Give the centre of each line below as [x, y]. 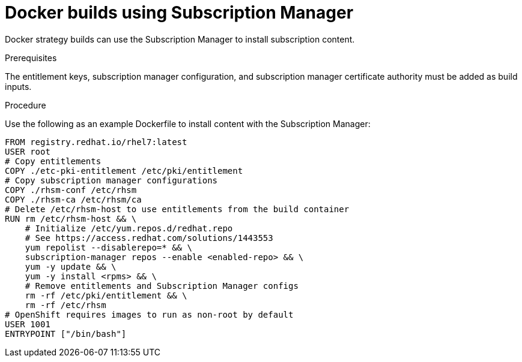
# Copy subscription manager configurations [111, 180]
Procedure [26, 105]
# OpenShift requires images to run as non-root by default [149, 314]
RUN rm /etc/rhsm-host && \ [71, 218]
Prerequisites [31, 58]
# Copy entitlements [53, 161]
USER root [28, 151]
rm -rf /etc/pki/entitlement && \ [106, 295]
